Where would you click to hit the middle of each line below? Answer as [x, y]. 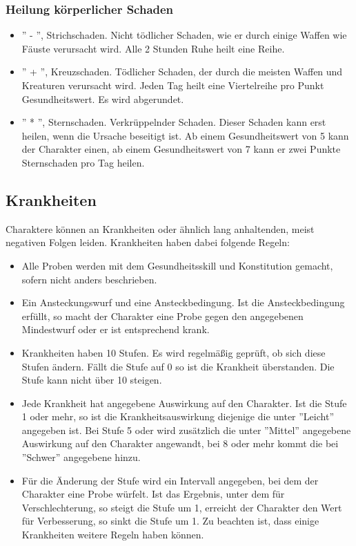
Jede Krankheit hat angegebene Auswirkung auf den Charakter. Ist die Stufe [184, 403]
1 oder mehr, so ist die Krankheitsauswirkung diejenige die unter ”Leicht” [178, 416]
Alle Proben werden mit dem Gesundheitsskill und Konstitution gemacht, [177, 265]
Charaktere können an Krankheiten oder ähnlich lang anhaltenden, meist [160, 228]
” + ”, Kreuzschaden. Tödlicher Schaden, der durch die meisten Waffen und [182, 72]
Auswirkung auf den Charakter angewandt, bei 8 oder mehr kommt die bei [180, 443]
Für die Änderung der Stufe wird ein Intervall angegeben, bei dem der [170, 480]
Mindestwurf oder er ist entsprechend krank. [116, 329]
